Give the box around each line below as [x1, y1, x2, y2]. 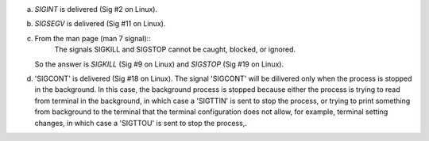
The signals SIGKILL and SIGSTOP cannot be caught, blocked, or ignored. [54, 44, 296, 55]
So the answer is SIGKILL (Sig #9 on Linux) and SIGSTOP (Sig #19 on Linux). [34, 59, 284, 69]
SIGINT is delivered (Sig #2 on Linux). [34, 5, 158, 13]
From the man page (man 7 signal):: [34, 33, 151, 43]
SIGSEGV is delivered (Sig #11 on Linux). [34, 19, 166, 29]
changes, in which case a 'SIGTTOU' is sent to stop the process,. [34, 118, 248, 128]
